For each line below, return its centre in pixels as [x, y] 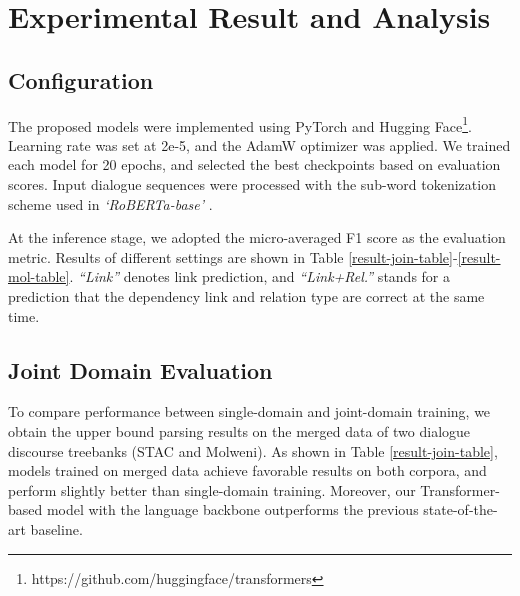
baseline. [56, 528]
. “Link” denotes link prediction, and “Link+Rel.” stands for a [260, 276]
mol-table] [39, 276]
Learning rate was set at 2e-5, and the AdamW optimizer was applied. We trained [259, 144]
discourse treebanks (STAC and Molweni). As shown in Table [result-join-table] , [253, 450]
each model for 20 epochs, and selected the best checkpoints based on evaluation [254, 164]
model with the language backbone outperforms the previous [232, 509]
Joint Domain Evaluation [140, 369]
